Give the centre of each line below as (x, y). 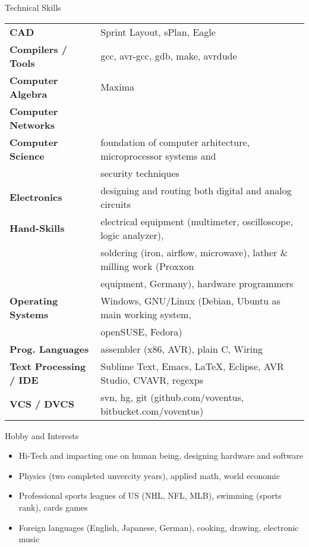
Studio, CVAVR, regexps (152, 380)
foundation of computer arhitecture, (175, 142)
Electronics (36, 197)
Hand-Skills (37, 228)
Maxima (118, 87)
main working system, (146, 314)
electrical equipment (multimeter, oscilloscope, (197, 221)
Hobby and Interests (42, 435)
